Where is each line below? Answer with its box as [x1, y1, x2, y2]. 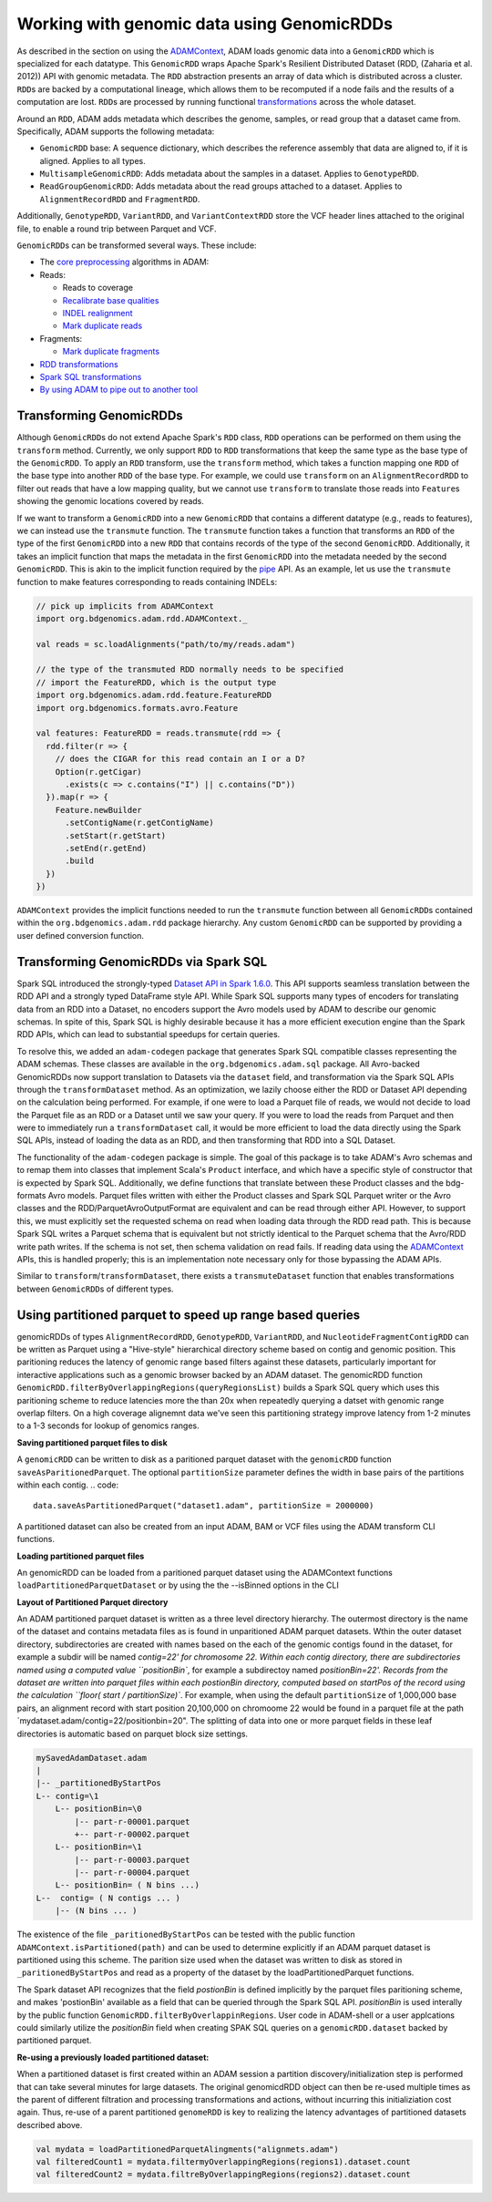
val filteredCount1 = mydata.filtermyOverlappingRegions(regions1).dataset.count [36, 2156, 412, 2167]
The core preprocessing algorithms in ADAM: [39, 256, 210, 268]
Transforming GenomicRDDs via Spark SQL [16, 953, 268, 970]
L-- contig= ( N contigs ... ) [36, 1892, 181, 1903]
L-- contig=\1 [36, 1791, 99, 1801]
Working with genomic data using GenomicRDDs [16, 14, 394, 34]
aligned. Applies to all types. [39, 155, 146, 166]
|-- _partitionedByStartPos [36, 1778, 161, 1788]
